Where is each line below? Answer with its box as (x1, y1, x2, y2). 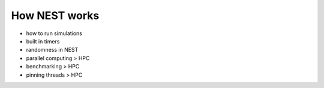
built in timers (26, 37, 60, 45)
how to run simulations (26, 30, 82, 37)
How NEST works (11, 9, 100, 22)
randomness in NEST (26, 46, 79, 54)
